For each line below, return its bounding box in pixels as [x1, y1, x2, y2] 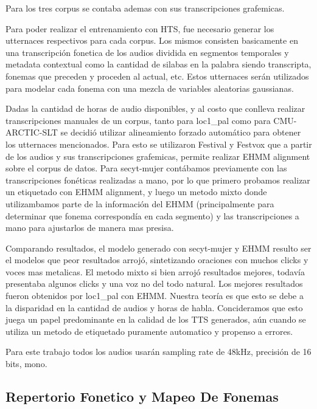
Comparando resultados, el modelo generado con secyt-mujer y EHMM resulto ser [5, 241, 312, 254]
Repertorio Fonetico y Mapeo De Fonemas [5, 387, 279, 406]
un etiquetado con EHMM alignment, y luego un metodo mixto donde [5, 185, 267, 198]
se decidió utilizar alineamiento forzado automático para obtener [60, 126, 301, 139]
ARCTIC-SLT [5, 126, 58, 139]
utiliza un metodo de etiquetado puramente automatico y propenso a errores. [5, 325, 293, 337]
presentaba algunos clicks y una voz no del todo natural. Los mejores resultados [5, 277, 303, 290]
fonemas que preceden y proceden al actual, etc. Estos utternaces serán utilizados [5, 69, 309, 82]
